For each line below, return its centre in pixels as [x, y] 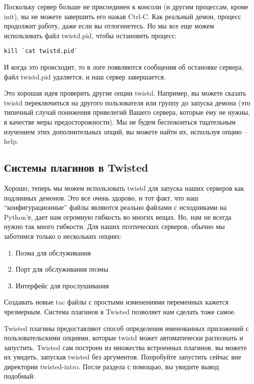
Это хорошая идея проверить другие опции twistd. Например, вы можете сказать [125, 93]
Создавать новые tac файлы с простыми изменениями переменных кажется [116, 302]
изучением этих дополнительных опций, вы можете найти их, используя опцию [123, 131]
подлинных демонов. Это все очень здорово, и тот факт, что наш [101, 197]
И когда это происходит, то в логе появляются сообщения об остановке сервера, [124, 67]
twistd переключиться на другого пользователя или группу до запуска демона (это [127, 102]
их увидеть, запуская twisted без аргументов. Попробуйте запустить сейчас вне [123, 357]
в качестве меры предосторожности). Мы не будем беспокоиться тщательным [120, 122]
